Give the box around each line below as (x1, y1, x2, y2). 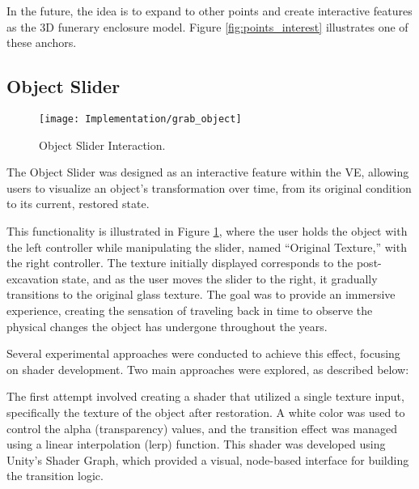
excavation (6, 270, 59, 287)
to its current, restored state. (6, 195, 150, 212)
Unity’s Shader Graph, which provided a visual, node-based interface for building (6, 451, 409, 468)
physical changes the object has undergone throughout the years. (6, 317, 328, 334)
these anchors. (6, 34, 77, 51)
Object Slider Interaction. (39, 136, 166, 153)
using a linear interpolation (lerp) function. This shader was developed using (6, 436, 386, 453)
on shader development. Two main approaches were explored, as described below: (6, 360, 409, 377)
